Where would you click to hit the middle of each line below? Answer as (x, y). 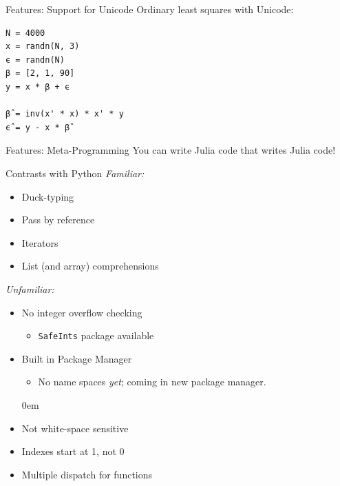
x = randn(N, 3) (43, 47)
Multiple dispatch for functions (87, 474)
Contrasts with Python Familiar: (75, 173)
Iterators (40, 242)
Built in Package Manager (77, 358)
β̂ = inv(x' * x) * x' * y (65, 114)
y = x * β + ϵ (38, 87)
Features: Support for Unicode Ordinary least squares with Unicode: (150, 9)
